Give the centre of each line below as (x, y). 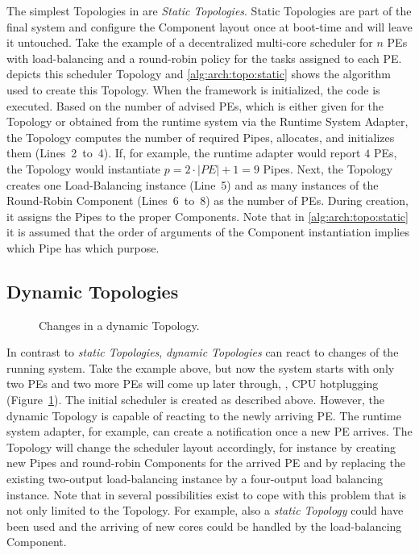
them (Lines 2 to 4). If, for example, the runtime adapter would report (184, 153)
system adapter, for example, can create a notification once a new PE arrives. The (209, 431)
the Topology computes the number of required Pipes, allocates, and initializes (201, 137)
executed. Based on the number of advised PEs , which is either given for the (195, 105)
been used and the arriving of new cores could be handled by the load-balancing (204, 526)
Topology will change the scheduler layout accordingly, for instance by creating (201, 447)
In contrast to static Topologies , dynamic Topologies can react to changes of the (203, 352)
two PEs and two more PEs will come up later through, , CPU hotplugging (193, 384)
